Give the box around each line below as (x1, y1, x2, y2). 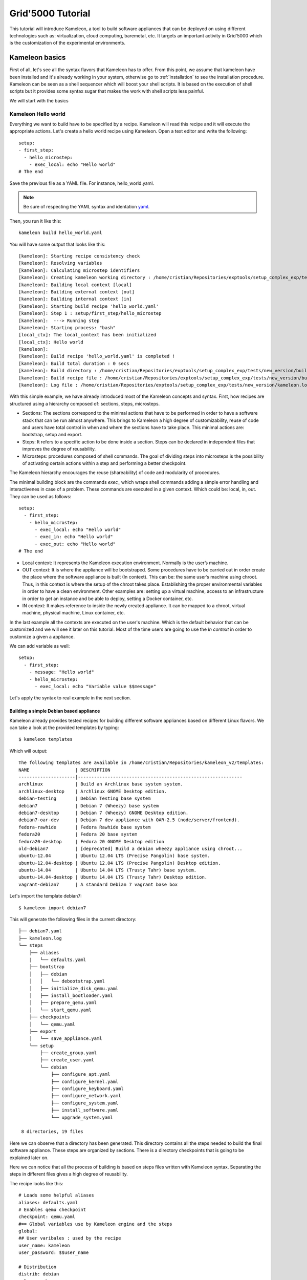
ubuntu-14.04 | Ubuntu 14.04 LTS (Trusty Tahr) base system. (18, 867, 197, 873)
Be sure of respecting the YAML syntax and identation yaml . (23, 204, 150, 210)
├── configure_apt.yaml (51, 1072, 111, 1077)
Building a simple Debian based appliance (9, 708, 100, 714)
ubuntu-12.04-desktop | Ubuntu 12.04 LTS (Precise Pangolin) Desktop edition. (18, 860, 221, 866)
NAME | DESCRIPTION (18, 767, 111, 773)
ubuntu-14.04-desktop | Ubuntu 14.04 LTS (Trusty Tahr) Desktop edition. (18, 874, 208, 880)
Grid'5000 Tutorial (9, 8, 91, 19)
